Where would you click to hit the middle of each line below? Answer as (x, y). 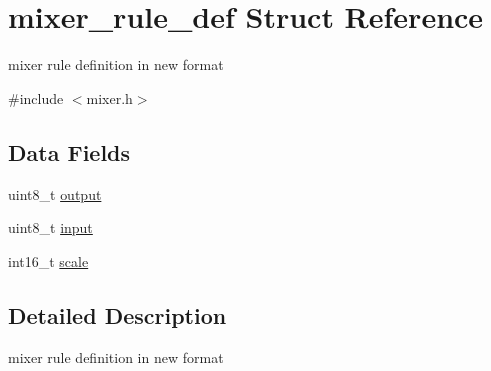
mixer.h (109, 97)
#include (36, 97)
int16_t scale (48, 260)
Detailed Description (117, 314)
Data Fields (69, 151)
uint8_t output (55, 193)
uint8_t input (50, 227)
